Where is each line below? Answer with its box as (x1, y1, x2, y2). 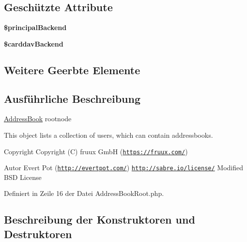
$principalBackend (4, 22, 67, 32)
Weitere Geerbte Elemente (4, 62, 140, 77)
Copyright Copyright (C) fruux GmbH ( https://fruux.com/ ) (4, 146, 188, 156)
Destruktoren (4, 226, 72, 241)
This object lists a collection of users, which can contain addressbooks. (4, 129, 213, 140)
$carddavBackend (4, 38, 63, 48)
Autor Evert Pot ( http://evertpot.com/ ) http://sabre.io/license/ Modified (4, 162, 244, 173)
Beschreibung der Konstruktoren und (4, 212, 195, 227)
